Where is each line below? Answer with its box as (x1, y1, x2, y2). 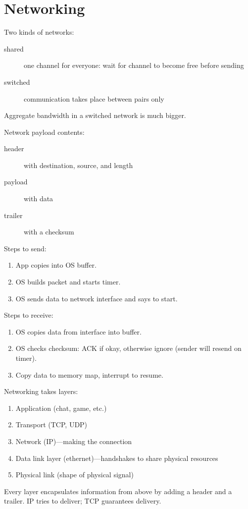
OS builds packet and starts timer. (15, 277, 121, 287)
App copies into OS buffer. (15, 260, 97, 270)
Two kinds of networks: (4, 27, 74, 37)
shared (4, 43, 24, 54)
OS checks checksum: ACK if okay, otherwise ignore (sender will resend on (15, 343, 242, 353)
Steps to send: (4, 243, 47, 253)
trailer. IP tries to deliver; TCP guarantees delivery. (4, 496, 161, 506)
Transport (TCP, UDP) (15, 419, 88, 430)
